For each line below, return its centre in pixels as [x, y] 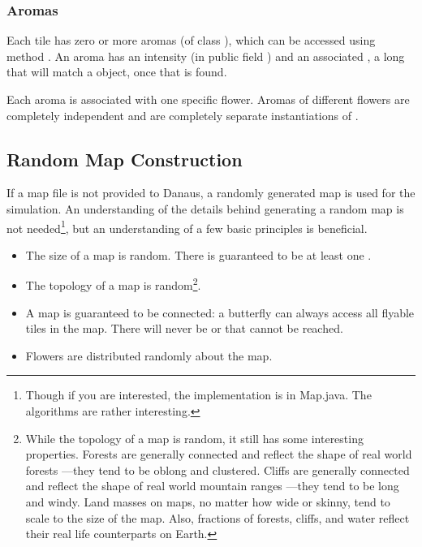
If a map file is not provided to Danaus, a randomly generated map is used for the [211, 193]
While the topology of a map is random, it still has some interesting [194, 438]
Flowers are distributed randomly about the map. [149, 355]
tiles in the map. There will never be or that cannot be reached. [184, 328]
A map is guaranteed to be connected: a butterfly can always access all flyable [220, 312]
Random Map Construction [125, 159]
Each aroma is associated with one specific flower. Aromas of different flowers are [208, 99]
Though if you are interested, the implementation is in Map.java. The [198, 395]
